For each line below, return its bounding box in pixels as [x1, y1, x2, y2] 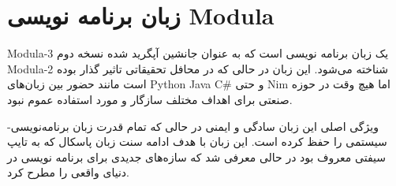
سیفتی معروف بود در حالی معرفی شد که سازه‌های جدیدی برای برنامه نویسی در [7, 148, 386, 165]
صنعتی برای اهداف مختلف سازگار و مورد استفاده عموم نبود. [7, 91, 293, 107]
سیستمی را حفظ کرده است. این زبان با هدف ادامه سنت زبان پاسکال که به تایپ [7, 133, 387, 150]
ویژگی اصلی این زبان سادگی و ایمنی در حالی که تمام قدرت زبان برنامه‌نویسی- [7, 117, 379, 134]
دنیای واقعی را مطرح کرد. [7, 164, 129, 180]
